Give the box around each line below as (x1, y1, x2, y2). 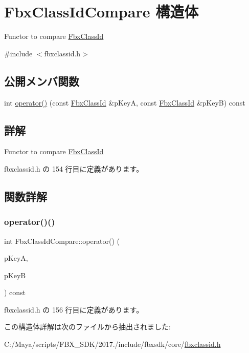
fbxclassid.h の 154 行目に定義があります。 (4, 163, 144, 174)
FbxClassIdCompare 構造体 (4, 1, 199, 22)
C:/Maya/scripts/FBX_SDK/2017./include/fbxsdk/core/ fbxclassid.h (4, 339, 221, 349)
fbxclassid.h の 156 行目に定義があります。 (4, 304, 144, 315)
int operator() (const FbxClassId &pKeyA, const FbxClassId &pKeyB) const (4, 97, 245, 108)
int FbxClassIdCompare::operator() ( (4, 235, 120, 246)
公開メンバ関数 (4, 73, 79, 89)
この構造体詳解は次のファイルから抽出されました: (4, 321, 171, 332)
